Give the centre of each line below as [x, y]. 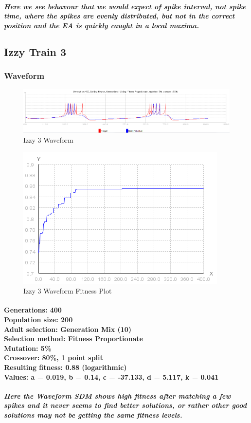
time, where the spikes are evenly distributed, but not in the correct [119, 16]
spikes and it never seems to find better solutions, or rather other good [125, 405]
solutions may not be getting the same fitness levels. [93, 414]
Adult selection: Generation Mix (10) [68, 329]
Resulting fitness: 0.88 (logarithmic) [65, 367]
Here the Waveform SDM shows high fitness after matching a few [117, 395]
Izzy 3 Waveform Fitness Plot [68, 291]
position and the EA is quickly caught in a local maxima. [102, 25]
